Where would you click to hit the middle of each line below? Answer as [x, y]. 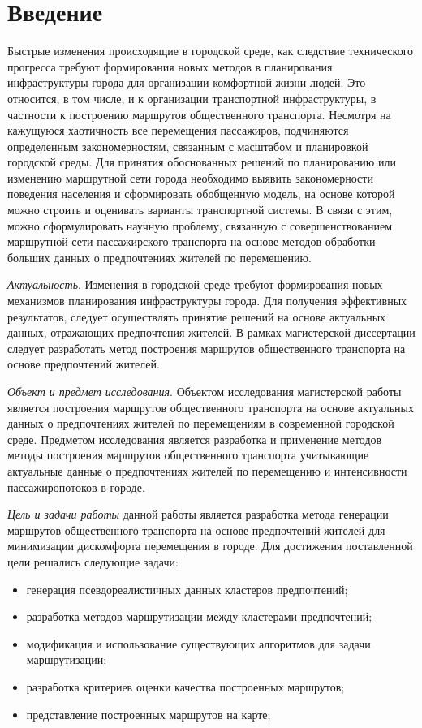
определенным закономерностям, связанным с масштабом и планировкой [188, 146]
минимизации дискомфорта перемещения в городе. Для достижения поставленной [210, 546]
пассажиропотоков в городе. [76, 487]
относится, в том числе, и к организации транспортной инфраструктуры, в [192, 98]
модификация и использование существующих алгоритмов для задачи [198, 643]
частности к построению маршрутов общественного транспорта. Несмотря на [199, 114]
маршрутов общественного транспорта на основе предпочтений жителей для [196, 530]
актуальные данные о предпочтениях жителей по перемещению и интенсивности [207, 470]
